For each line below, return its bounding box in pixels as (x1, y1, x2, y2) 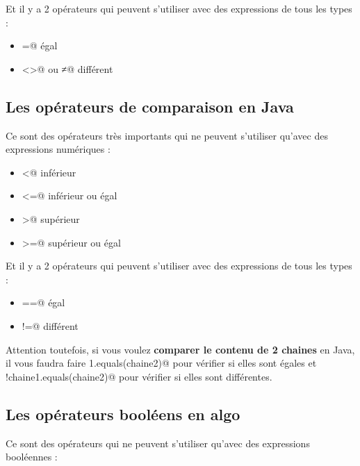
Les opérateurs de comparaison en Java (6, 95, 294, 117)
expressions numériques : (6, 142, 111, 156)
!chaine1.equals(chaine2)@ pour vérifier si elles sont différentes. (6, 369, 272, 383)
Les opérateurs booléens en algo (6, 403, 240, 424)
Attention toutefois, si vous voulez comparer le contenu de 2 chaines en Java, (6, 342, 355, 356)
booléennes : (6, 449, 58, 464)
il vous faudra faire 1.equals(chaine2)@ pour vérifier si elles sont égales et (6, 356, 317, 370)
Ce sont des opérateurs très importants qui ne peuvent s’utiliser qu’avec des (6, 128, 328, 142)
